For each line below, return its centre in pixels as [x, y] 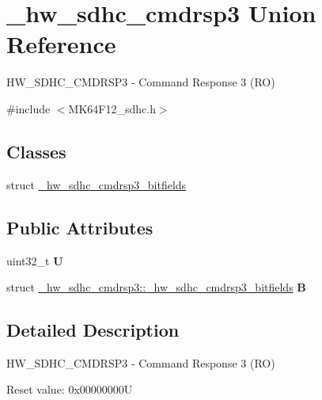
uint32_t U [35, 260]
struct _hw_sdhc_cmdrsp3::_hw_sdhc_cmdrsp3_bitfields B [156, 287]
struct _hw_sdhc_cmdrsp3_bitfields [97, 184]
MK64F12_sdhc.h [112, 108]
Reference [61, 44]
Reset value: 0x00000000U [70, 389]
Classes [36, 151]
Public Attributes [80, 227]
